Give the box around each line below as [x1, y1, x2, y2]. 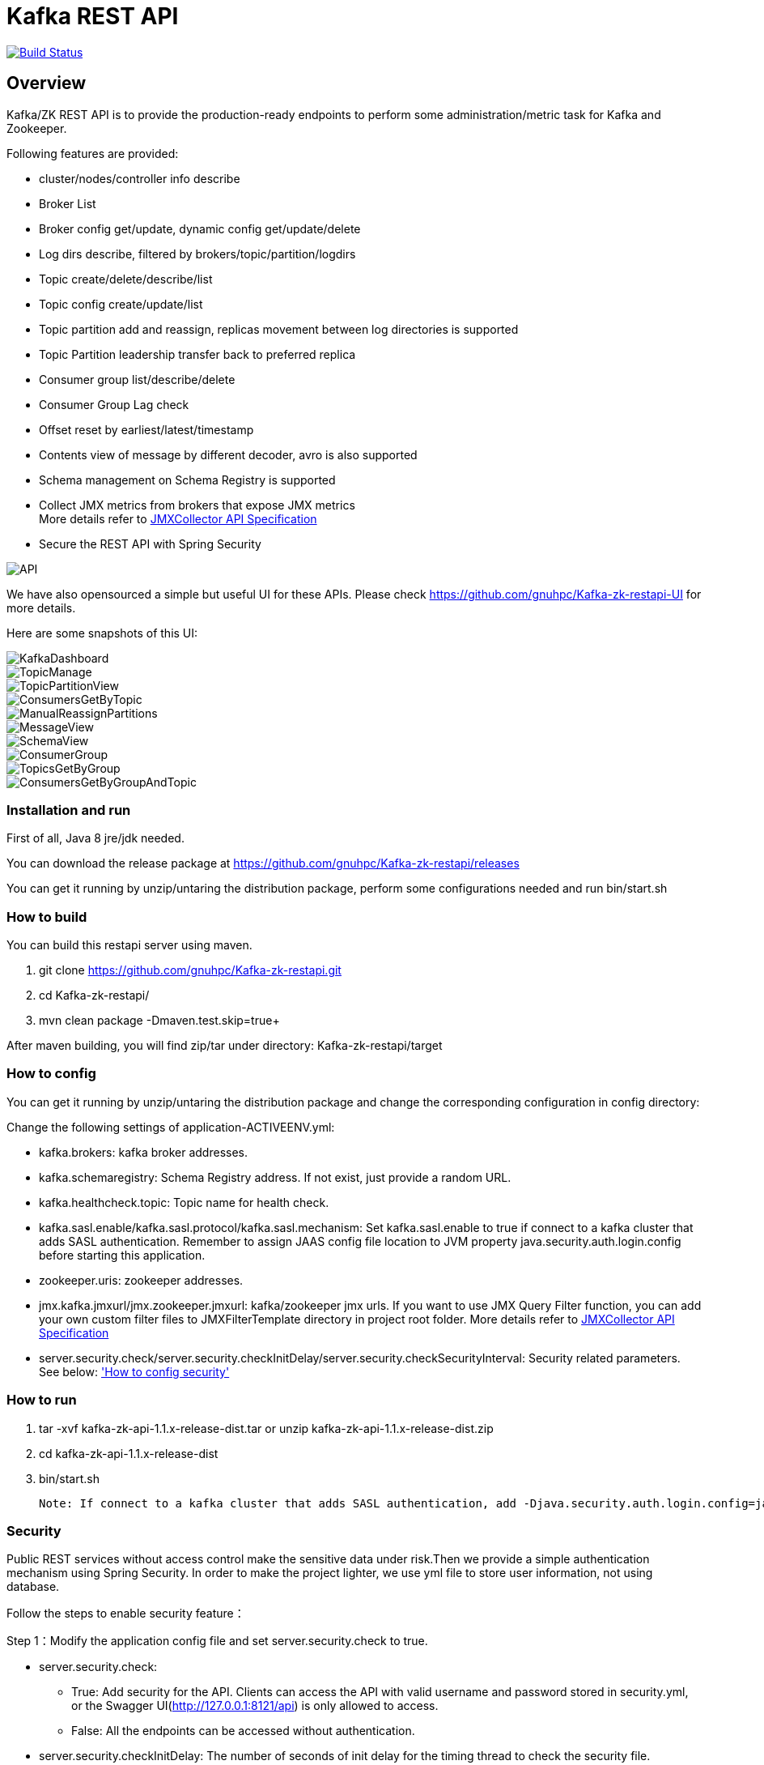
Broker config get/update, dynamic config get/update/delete [39, 221, 361, 236]
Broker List [39, 196, 96, 211]
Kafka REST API [6, 2, 179, 30]
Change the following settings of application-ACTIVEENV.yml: [6, 1119, 335, 1134]
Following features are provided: [6, 146, 179, 160]
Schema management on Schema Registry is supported [39, 472, 336, 487]
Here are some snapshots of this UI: [6, 625, 198, 640]
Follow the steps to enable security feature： [6, 1606, 245, 1621]
